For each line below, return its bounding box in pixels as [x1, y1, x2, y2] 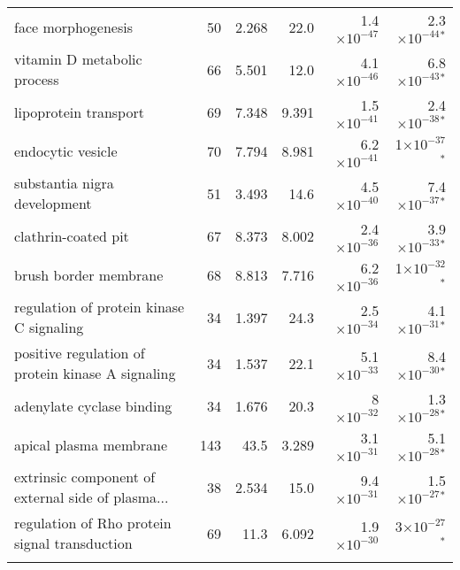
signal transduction [14, 533, 133, 553]
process [14, 69, 59, 89]
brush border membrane [14, 264, 164, 285]
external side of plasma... [14, 487, 169, 507]
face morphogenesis [14, 16, 133, 37]
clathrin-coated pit [14, 225, 129, 246]
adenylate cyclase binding [14, 395, 172, 416]
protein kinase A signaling [14, 363, 176, 383]
